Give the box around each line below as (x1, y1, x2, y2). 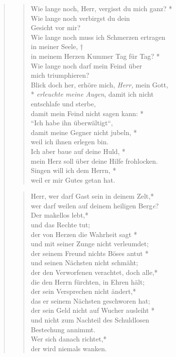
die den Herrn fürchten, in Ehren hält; (31, 276, 145, 287)
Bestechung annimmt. (31, 324, 96, 334)
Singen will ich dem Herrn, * (31, 165, 116, 175)
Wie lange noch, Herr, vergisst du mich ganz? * (31, 3, 172, 13)
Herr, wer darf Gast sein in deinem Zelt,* (31, 191, 154, 201)
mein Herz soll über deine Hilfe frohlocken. (31, 155, 158, 166)
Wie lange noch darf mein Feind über (31, 60, 142, 70)
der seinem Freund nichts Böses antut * (31, 248, 149, 258)
